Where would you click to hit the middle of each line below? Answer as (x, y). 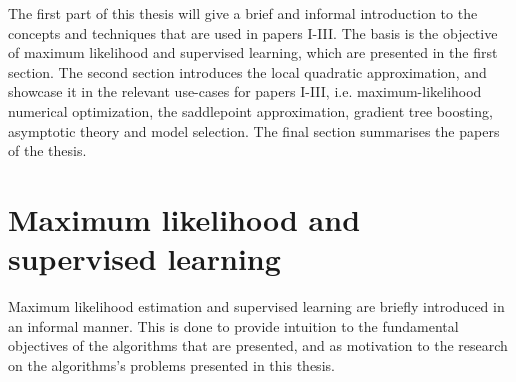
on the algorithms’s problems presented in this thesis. (171, 364)
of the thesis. (47, 150)
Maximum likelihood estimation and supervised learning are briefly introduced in (256, 306)
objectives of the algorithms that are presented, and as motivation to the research (258, 345)
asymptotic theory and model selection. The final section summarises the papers (254, 130)
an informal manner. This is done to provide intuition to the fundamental (233, 325)
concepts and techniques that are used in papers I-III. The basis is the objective (253, 32)
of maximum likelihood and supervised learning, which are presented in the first (253, 52)
